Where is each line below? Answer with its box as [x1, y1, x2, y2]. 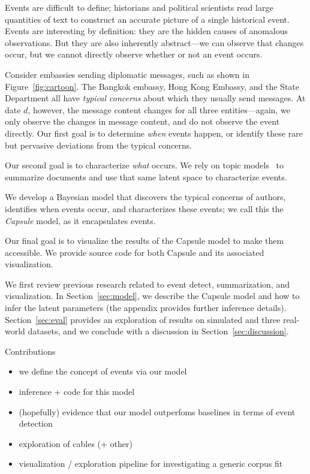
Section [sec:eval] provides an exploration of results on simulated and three [5, 313, 281, 325]
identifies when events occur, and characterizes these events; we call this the [5, 202, 284, 215]
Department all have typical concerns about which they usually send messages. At [5, 92, 306, 104]
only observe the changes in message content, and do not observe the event [5, 115, 280, 128]
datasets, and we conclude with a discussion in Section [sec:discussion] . [28, 325, 289, 337]
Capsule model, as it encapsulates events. [5, 214, 156, 227]
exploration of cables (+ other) [19, 437, 133, 449]
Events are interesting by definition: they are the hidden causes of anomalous [5, 25, 288, 37]
